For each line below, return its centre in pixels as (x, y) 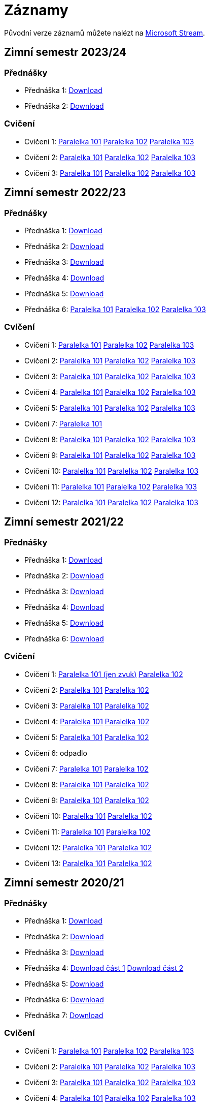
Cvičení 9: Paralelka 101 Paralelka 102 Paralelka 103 (110, 455)
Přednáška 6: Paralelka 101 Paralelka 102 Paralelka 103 (115, 309)
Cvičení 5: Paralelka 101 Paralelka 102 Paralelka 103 (110, 408)
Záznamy (36, 10)
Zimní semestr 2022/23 (65, 193)
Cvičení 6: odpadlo (56, 753)
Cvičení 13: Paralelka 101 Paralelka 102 (88, 863)
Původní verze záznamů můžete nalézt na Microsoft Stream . (105, 33)
